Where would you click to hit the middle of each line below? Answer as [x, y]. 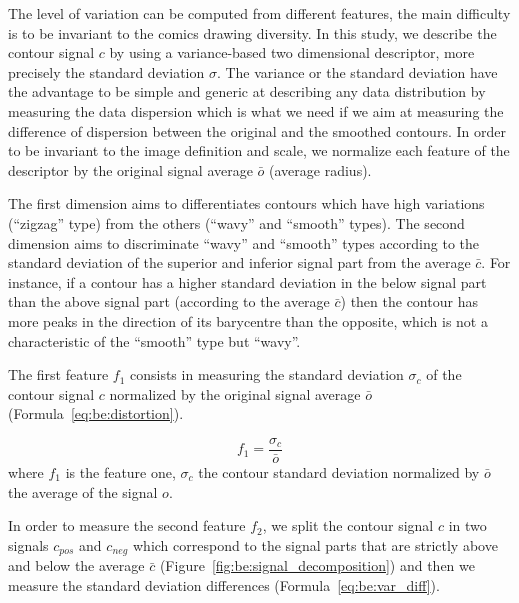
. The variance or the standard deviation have [357, 71]
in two [467, 525]
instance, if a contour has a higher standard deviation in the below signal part [247, 281]
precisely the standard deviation [106, 71]
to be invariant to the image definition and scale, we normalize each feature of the [259, 150]
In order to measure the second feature [127, 525]
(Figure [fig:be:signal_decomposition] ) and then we [317, 565]
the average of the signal [83, 491]
